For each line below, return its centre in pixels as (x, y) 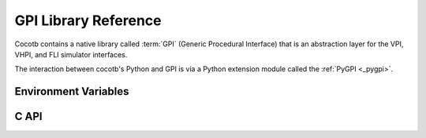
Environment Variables (72, 91)
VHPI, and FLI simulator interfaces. (71, 54)
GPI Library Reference (88, 20)
